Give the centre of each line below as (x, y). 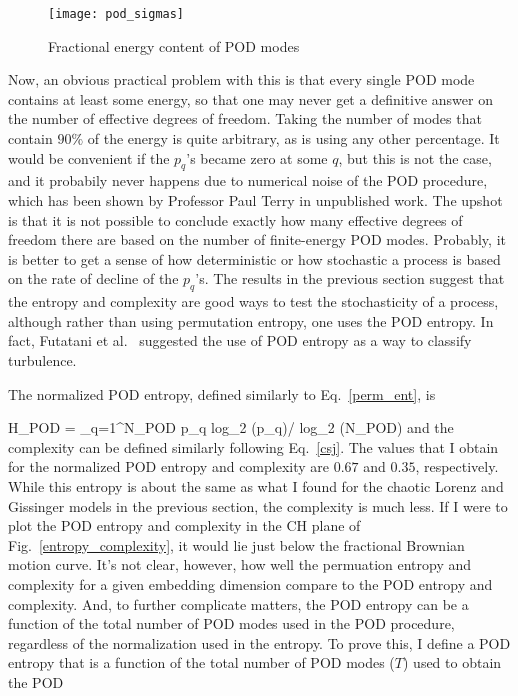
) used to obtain (452, 662)
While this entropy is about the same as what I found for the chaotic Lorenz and (256, 485)
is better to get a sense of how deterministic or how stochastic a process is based (254, 258)
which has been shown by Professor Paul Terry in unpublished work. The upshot (255, 200)
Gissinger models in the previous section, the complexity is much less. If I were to (258, 505)
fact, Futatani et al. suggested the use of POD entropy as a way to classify (240, 340)
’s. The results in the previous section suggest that (350, 278)
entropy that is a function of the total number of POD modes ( (201, 662)
